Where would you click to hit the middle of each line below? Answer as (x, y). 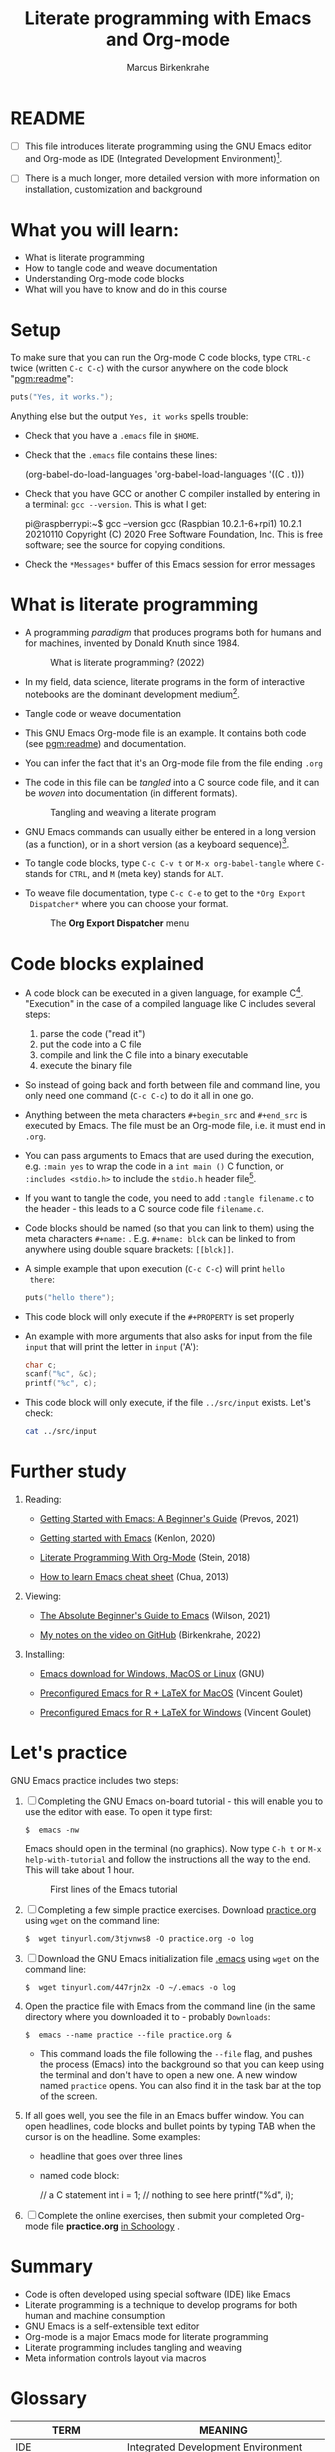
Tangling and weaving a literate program (133, 812)
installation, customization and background (113, 189)
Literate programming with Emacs (168, 18)
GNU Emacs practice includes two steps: (94, 1780)
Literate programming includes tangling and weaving (133, 2347)
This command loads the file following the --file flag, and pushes (176, 2053)
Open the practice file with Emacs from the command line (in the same (170, 2006)
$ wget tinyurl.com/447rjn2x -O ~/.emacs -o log (130, 1987)
